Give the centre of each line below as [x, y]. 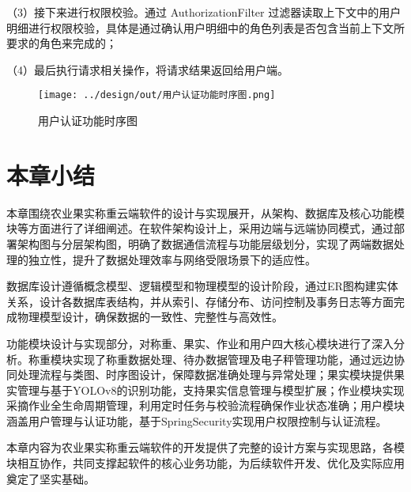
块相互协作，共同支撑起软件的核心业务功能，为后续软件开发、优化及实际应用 [205, 463]
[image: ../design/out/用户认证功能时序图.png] [157, 95]
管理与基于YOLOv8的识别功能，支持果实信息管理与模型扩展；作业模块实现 [211, 390]
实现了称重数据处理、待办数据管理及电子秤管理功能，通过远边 [233, 359]
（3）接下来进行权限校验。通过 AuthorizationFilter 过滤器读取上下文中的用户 [204, 12]
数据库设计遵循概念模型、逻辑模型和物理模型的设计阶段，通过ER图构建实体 [202, 286]
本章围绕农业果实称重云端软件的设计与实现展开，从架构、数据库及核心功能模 [205, 212]
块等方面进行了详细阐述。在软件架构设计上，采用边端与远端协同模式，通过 [200, 228]
